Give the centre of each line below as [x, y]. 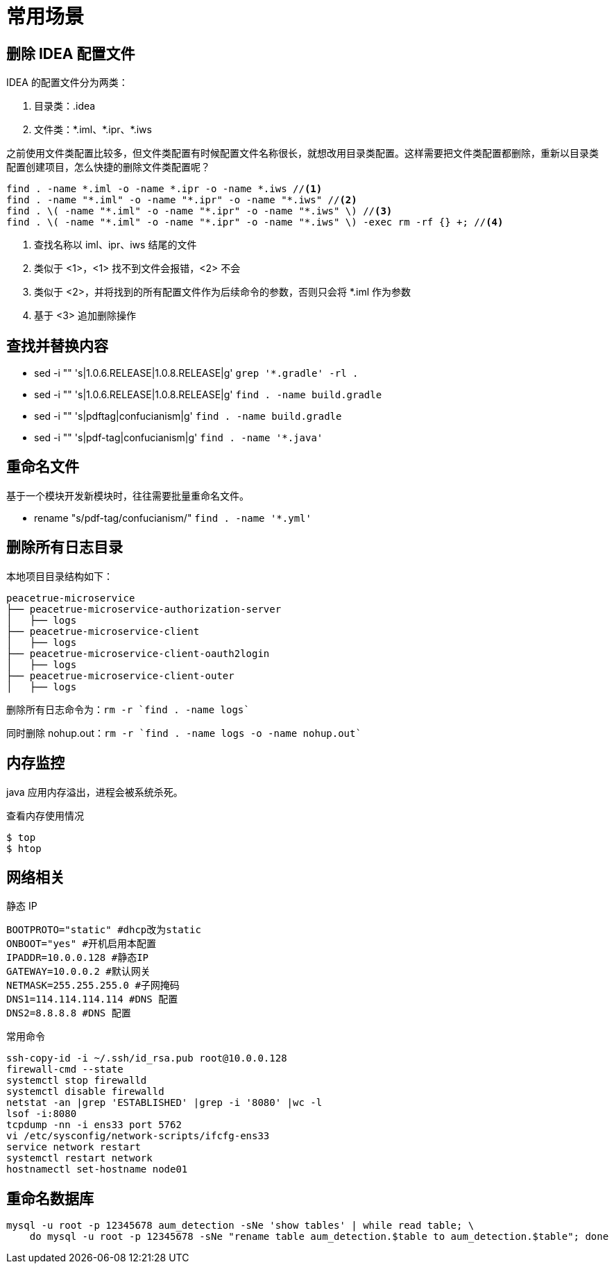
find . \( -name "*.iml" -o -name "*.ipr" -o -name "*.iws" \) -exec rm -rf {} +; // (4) [255, 222]
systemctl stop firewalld [77, 1081]
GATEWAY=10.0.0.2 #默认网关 [78, 972]
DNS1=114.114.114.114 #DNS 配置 [92, 999]
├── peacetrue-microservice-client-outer [120, 675]
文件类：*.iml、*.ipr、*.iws [93, 130]
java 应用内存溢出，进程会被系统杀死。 [95, 792]
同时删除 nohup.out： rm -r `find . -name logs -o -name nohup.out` [184, 733]
